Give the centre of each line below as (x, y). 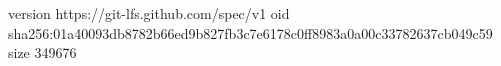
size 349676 (42, 52)
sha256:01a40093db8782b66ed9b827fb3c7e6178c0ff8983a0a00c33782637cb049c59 (250, 32)
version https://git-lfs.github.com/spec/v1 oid (149, 13)
